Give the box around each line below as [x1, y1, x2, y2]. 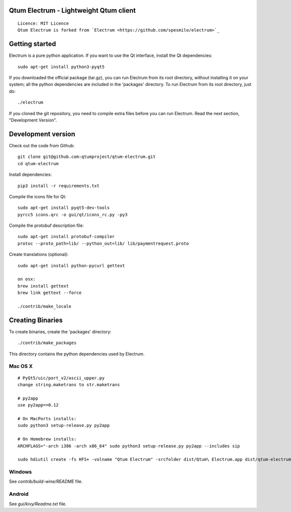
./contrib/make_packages [17, 340, 77, 346]
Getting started [9, 40, 56, 48]
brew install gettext [17, 283, 69, 289]
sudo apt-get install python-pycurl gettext [17, 263, 126, 268]
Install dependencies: [9, 171, 52, 177]
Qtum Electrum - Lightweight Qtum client [9, 6, 136, 15]
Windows [9, 469, 32, 476]
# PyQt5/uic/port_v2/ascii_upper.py [17, 375, 105, 381]
